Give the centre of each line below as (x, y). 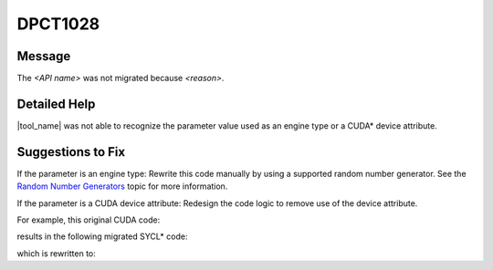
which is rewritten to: (56, 253)
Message (44, 56)
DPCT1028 (58, 24)
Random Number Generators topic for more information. (122, 186)
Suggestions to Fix (71, 152)
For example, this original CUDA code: (89, 220)
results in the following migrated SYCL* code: (102, 236)
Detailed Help (56, 104)
